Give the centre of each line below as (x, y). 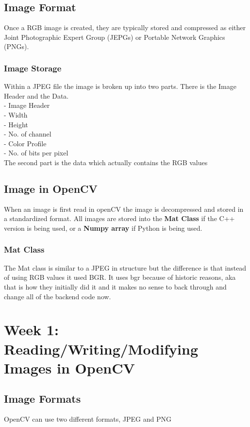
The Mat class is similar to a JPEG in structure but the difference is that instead (125, 267)
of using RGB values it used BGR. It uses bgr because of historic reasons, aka (120, 277)
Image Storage (33, 68)
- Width (16, 114)
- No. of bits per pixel (36, 153)
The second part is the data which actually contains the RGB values (106, 162)
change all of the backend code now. (58, 296)
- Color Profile (25, 143)
